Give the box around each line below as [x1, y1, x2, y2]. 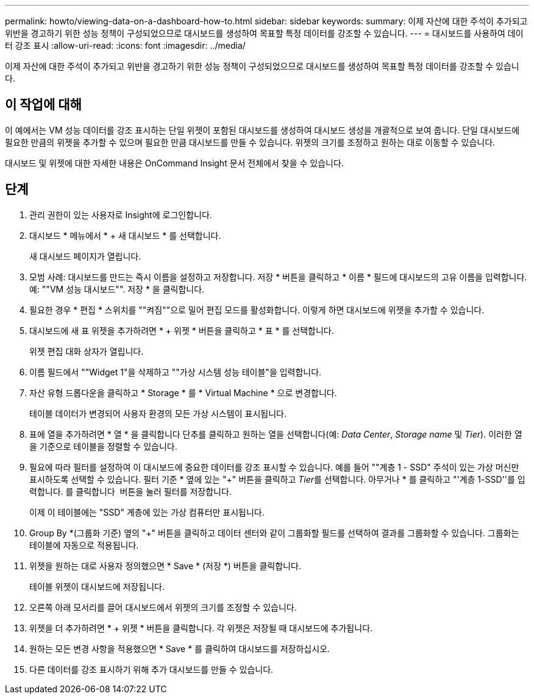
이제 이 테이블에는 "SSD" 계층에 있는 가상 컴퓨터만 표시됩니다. [29, 506, 265, 517]
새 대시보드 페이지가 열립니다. [29, 250, 141, 261]
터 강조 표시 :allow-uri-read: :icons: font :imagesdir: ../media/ [5, 40, 246, 51]
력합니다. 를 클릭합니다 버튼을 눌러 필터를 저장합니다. [29, 486, 232, 497]
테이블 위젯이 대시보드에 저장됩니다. [29, 581, 165, 592]
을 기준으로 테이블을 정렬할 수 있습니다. [29, 441, 177, 452]
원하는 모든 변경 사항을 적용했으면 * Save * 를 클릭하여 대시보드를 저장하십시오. [29, 643, 330, 654]
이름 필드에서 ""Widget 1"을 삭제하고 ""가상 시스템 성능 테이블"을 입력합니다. [29, 366, 322, 377]
